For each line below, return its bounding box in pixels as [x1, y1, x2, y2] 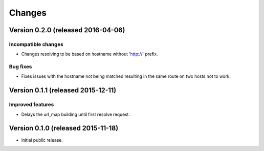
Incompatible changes [9, 41, 64, 47]
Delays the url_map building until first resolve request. [21, 111, 130, 117]
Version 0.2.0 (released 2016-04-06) [9, 26, 125, 34]
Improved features [9, 101, 54, 108]
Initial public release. [21, 137, 63, 143]
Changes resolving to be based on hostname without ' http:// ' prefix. [21, 51, 158, 57]
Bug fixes [9, 64, 32, 70]
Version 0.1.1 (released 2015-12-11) [9, 86, 117, 95]
